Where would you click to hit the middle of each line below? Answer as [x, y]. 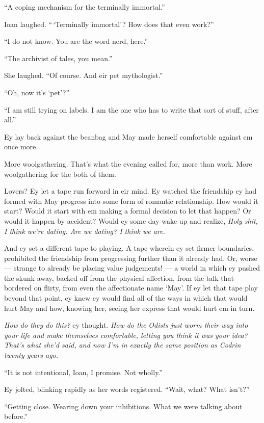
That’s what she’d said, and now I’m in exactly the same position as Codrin [123, 345]
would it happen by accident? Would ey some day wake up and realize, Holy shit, [131, 220]
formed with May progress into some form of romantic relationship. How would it [131, 201]
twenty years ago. [31, 355]
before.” [16, 416]
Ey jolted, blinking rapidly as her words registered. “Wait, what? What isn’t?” [127, 389]
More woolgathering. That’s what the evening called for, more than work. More [128, 163]
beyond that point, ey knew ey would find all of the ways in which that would [126, 298]
